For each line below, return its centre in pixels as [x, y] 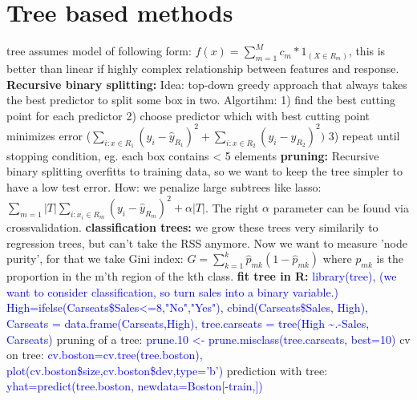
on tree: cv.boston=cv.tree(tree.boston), [105, 355]
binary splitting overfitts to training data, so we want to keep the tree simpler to [204, 171]
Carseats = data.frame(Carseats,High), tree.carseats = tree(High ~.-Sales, [188, 323]
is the [390, 259]
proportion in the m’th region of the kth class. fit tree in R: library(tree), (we [202, 276]
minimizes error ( [49, 135]
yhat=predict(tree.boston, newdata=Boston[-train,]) [135, 386]
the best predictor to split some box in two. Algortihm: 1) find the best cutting [201, 100]
